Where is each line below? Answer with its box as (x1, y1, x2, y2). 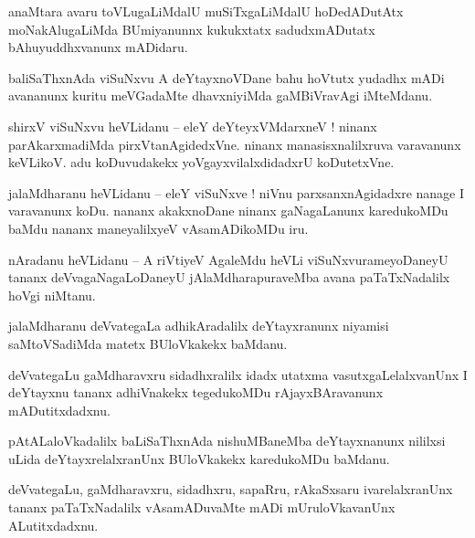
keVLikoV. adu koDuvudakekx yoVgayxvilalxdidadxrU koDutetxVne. (8, 153, 395, 172)
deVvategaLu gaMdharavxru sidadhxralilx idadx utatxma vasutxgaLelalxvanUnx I (8, 364, 468, 384)
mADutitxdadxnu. (8, 400, 111, 419)
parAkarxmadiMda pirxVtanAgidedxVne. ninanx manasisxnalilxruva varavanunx (8, 134, 461, 153)
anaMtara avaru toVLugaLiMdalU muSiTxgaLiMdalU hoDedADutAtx (8, 2, 404, 20)
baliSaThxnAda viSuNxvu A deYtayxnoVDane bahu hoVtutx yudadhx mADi (8, 68, 445, 87)
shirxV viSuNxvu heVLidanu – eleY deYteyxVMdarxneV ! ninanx (8, 116, 377, 135)
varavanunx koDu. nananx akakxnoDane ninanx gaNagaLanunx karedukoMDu (8, 201, 449, 220)
